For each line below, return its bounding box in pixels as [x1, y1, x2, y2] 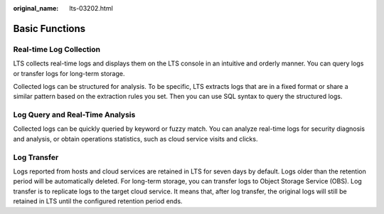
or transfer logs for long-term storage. [13, 69, 125, 77]
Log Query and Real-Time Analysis [13, 110, 136, 120]
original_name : [13, 4, 59, 12]
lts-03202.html [69, 4, 113, 12]
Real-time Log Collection [13, 44, 101, 54]
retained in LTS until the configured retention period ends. [13, 197, 183, 205]
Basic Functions [13, 22, 86, 35]
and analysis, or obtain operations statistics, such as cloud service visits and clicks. [13, 134, 258, 143]
